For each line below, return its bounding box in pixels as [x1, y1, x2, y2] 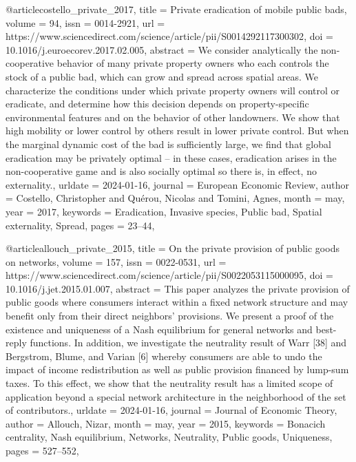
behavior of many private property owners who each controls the [56, 56, 329, 70]
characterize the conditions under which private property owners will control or [6, 83, 340, 97]
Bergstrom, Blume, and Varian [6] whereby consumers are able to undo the [6, 348, 322, 363]
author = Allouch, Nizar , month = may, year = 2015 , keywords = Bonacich [6, 416, 326, 430]
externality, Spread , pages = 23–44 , [6, 218, 155, 232]
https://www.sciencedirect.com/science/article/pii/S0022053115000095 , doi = [6, 268, 333, 282]
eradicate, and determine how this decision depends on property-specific [6, 96, 309, 111]
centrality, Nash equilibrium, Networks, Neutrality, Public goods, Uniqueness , [6, 430, 333, 444]
